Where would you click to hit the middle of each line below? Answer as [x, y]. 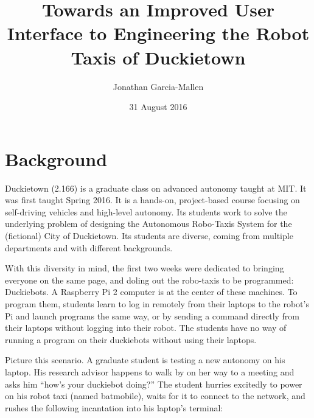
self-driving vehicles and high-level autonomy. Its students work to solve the [146, 211]
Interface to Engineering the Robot [158, 33]
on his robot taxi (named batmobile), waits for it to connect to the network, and [155, 396]
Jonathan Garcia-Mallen [158, 86]
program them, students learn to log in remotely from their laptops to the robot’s [157, 303]
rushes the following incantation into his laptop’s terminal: [114, 407]
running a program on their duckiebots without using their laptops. [131, 339]
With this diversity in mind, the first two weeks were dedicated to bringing [145, 268]
